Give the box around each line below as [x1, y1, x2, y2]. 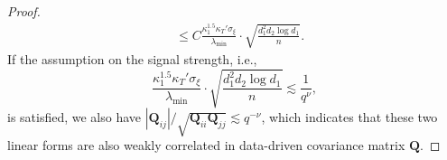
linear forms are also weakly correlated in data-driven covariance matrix [7, 136, 405, 155]
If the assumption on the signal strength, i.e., [7, 50, 257, 69]
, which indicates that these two [261, 108, 438, 127]
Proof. [7, 2, 41, 20]
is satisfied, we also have [7, 108, 142, 127]
